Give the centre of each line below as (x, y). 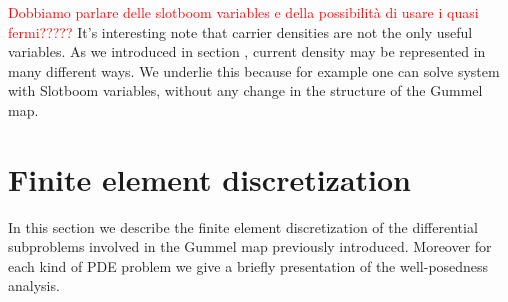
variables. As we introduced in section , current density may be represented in (247, 51)
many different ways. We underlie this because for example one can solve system (254, 70)
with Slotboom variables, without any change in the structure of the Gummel (245, 90)
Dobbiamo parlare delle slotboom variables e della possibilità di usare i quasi (243, 12)
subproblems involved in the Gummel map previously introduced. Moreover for (250, 246)
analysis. (34, 285)
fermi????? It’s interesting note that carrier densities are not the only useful (240, 31)
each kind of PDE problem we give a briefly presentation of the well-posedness (248, 265)
